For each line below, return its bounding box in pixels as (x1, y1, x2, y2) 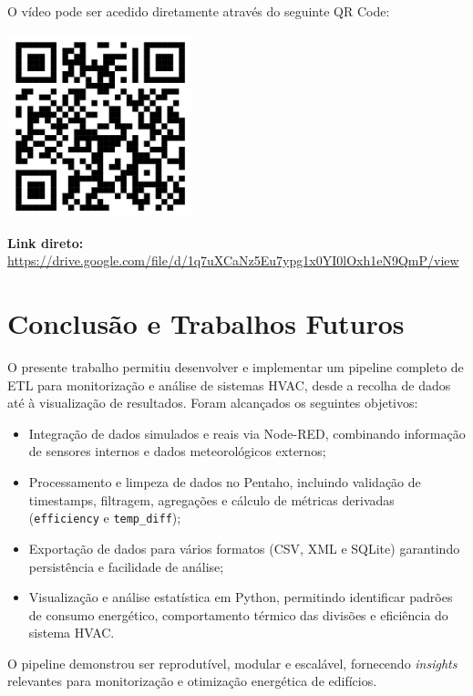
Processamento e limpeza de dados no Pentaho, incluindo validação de (28, 473, 421, 492)
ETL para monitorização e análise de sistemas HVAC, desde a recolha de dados (7, 375, 451, 394)
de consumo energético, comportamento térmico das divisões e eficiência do (28, 605, 448, 624)
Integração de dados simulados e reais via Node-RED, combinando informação (28, 423, 466, 442)
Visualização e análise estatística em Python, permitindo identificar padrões (28, 587, 453, 607)
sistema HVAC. (28, 623, 115, 642)
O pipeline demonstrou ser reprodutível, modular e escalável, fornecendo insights (7, 653, 458, 672)
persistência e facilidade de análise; (28, 556, 224, 576)
